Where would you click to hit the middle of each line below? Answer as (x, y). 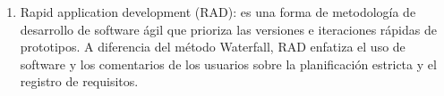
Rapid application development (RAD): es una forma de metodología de (218, 12)
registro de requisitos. (79, 81)
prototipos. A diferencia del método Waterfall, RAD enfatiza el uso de (213, 47)
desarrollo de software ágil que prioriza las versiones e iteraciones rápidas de (228, 29)
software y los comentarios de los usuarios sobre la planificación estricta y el (228, 64)
